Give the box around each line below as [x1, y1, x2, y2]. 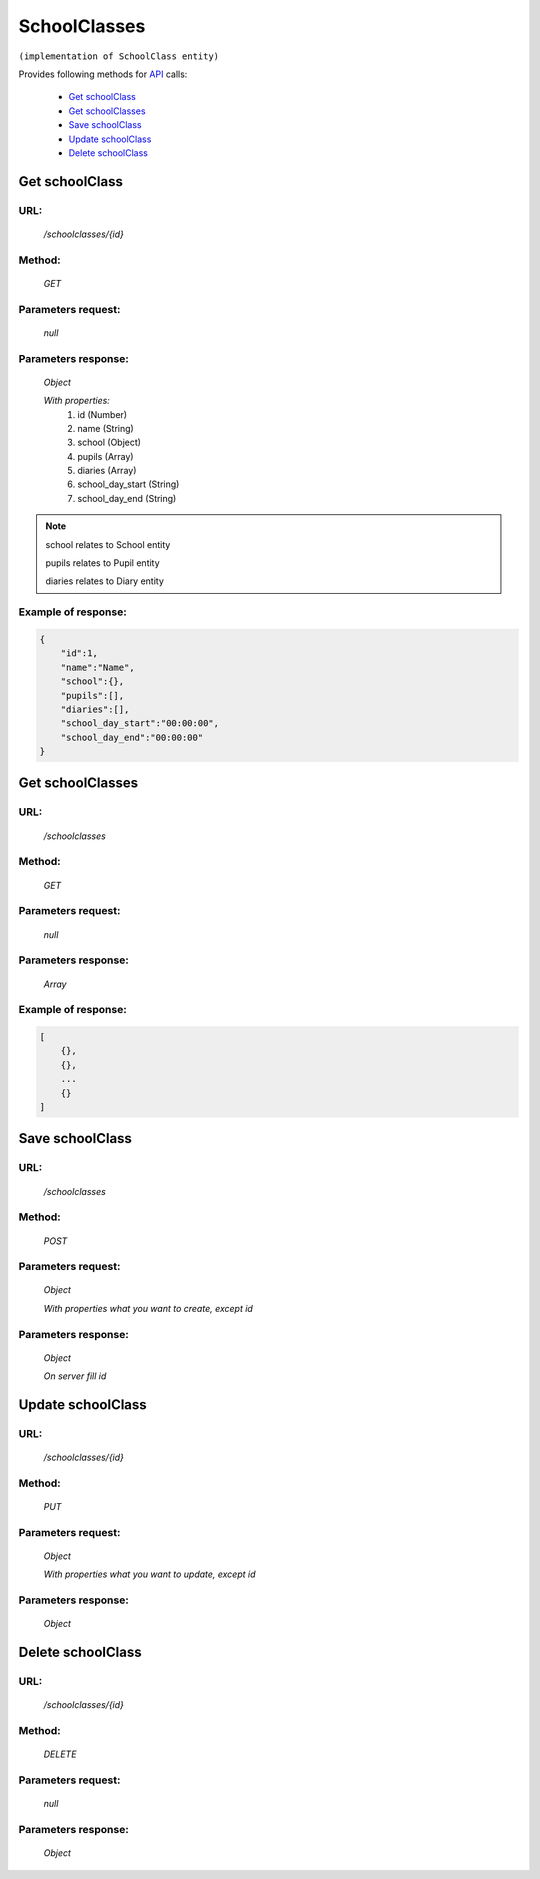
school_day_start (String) [77, 478, 180, 490]
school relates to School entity [45, 538, 171, 550]
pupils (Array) [77, 450, 134, 462]
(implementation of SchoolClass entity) [18, 50, 220, 62]
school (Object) [77, 436, 142, 449]
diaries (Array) [77, 465, 137, 477]
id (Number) [77, 408, 128, 420]
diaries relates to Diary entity [45, 575, 165, 587]
